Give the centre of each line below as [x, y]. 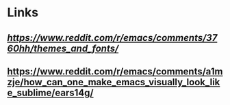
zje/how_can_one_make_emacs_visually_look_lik [114, 82]
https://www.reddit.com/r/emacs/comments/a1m [115, 71]
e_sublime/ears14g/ [50, 92]
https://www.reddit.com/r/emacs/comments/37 [112, 38]
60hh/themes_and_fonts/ [63, 48]
